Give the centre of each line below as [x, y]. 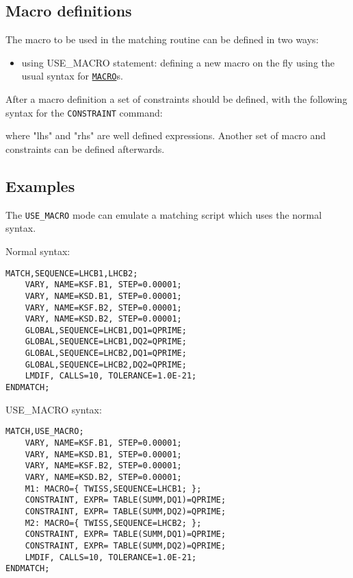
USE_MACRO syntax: [54, 409]
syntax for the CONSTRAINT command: [84, 112]
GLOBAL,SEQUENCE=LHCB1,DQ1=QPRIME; [106, 330]
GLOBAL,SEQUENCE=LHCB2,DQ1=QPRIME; [106, 353]
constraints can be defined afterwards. [85, 148]
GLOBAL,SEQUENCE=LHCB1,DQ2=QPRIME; [106, 342]
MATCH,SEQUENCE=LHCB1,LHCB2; [72, 273]
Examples [40, 185]
